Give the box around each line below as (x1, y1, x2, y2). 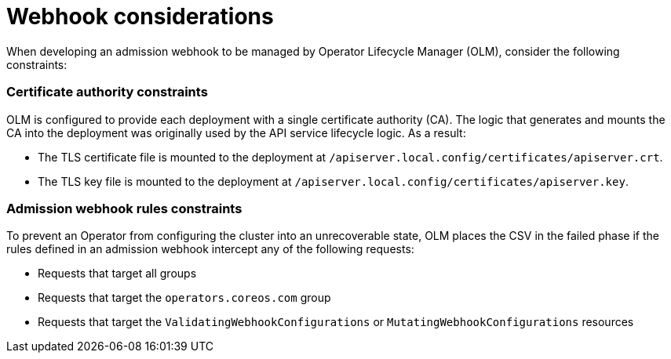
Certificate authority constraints (6, 84, 208, 100)
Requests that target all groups (38, 267, 197, 281)
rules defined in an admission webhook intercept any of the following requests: (6, 242, 414, 256)
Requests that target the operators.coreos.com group (38, 291, 331, 305)
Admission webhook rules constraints (6, 200, 243, 216)
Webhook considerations (6, 3, 274, 30)
